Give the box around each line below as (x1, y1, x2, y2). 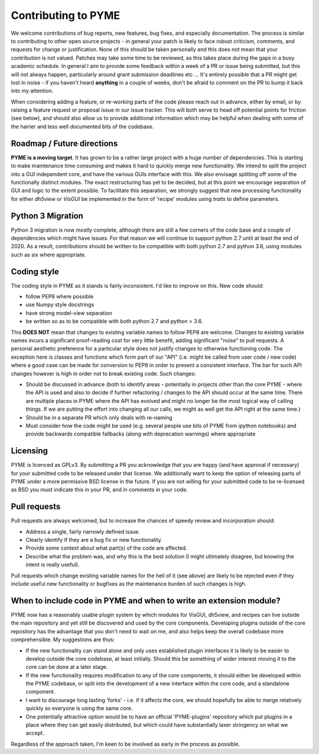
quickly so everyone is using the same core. (25, 705, 133, 712)
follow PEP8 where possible (25, 293, 94, 300)
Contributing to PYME (11, 9, 121, 22)
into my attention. (11, 87, 54, 95)
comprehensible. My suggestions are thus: (11, 636, 115, 643)
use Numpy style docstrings (25, 301, 95, 308)
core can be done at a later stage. (25, 664, 108, 671)
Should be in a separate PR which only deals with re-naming (25, 414, 172, 421)
